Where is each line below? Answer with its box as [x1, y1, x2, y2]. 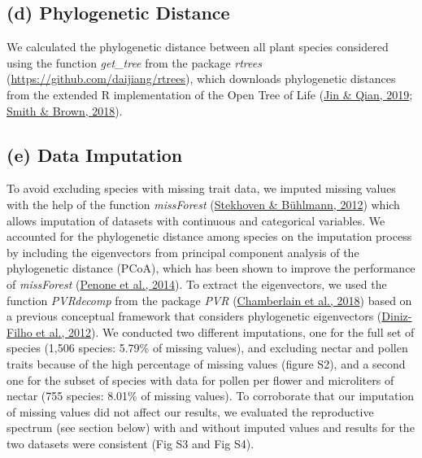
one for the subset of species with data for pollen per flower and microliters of [7, 371, 394, 388]
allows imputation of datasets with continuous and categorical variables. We [7, 212, 385, 229]
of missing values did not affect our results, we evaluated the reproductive [7, 403, 374, 420]
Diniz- [381, 308, 412, 325]
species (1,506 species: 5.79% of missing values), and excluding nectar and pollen [7, 339, 408, 356]
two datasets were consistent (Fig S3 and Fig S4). [7, 434, 255, 451]
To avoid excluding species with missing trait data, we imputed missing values [7, 180, 396, 197]
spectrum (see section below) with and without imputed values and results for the [7, 419, 415, 436]
